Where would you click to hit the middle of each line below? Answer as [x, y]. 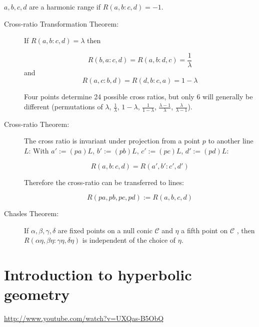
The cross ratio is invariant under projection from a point [112, 141]
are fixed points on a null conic [105, 230]
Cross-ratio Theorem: [37, 124]
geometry [37, 294]
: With [39, 151]
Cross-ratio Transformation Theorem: [61, 23]
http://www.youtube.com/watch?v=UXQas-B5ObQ [84, 318]
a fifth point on [204, 230]
